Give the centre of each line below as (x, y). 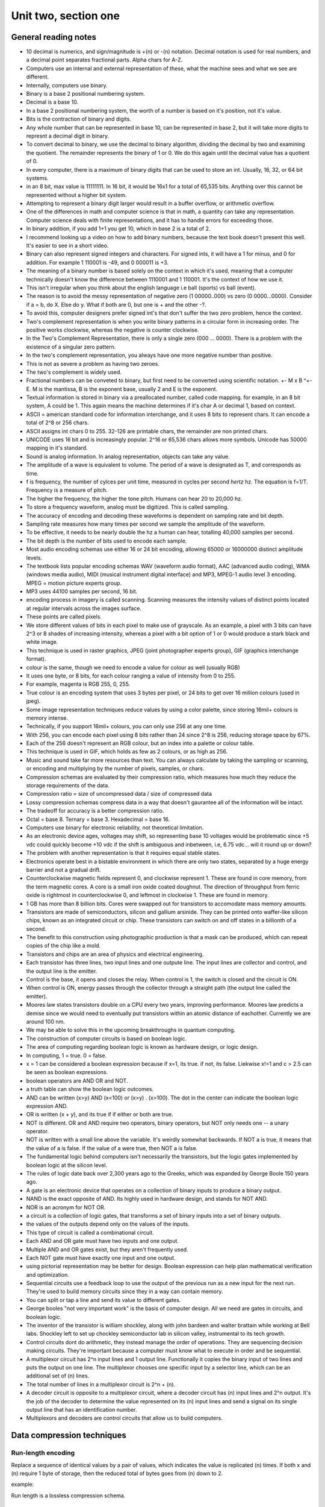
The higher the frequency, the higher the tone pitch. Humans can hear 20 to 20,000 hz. (135, 499)
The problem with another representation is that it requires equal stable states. (123, 853)
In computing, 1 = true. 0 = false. (67, 1056)
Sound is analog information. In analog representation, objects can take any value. (128, 456)
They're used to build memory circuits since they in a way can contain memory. (125, 1291)
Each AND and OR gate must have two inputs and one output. (102, 1241)
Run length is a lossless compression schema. (68, 1496)
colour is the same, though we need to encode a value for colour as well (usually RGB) (133, 667)
